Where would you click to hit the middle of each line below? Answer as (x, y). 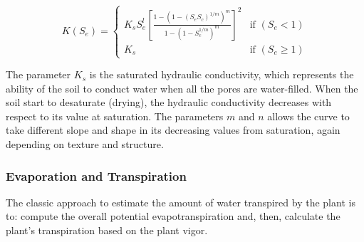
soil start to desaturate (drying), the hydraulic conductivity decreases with (169, 102)
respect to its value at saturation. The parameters (115, 116)
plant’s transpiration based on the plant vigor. (107, 230)
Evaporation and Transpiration (96, 175)
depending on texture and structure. (85, 144)
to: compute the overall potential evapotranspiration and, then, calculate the (173, 216)
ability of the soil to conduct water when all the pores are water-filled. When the (182, 88)
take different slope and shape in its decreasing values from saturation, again (173, 130)
